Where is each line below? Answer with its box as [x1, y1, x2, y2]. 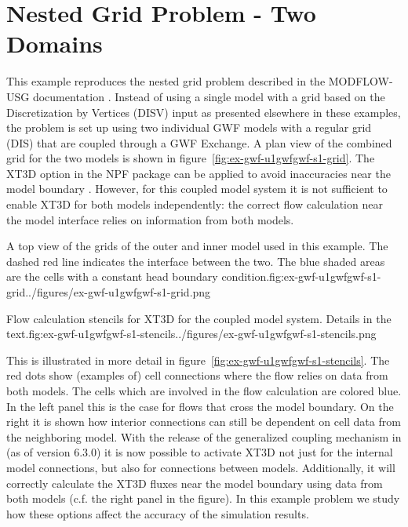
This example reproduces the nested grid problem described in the [6, 73, 326, 89]
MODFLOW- [328, 73, 393, 89]
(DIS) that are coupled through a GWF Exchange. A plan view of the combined [6, 134, 392, 151]
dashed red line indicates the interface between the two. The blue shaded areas [6, 253, 385, 269]
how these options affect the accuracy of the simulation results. [6, 505, 309, 522]
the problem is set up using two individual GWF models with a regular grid [6, 119, 372, 136]
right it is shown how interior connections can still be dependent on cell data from [6, 413, 401, 430]
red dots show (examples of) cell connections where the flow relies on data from [6, 367, 388, 383]
